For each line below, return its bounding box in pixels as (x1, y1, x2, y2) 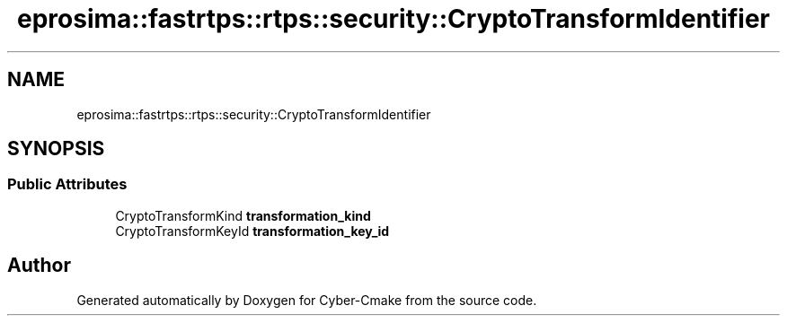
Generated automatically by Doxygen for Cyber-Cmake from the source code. (76, 292, 537, 308)
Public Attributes (7, 175, 128, 194)
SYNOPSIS (7, 137, 105, 161)
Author (7, 254, 71, 277)
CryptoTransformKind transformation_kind (115, 207, 371, 223)
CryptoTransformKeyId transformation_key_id (115, 223, 390, 239)
